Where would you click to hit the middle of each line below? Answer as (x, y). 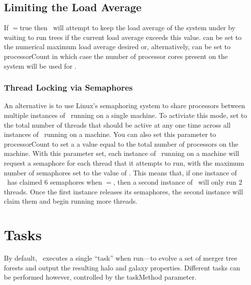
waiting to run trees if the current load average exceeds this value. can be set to (123, 37)
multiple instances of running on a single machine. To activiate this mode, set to (125, 115)
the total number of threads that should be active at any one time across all (117, 124)
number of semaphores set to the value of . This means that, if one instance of (120, 172)
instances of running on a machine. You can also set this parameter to (110, 134)
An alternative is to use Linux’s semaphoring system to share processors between (125, 105)
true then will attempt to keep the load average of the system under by (127, 28)
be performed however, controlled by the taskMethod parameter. (100, 277)
